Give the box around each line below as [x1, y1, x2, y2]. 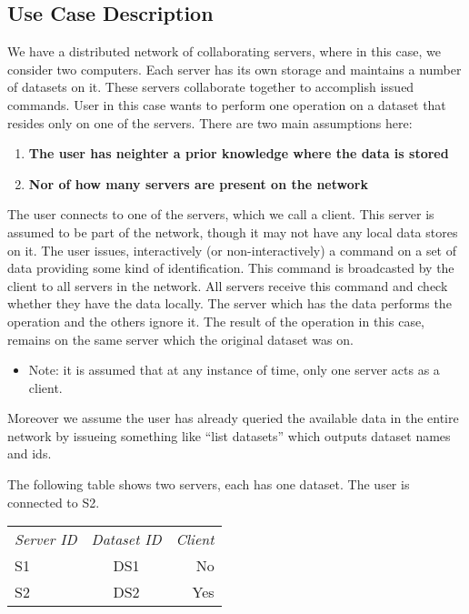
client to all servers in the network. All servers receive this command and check [7, 276, 448, 295]
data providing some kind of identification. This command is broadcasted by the [7, 258, 454, 277]
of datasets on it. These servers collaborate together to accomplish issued [7, 77, 414, 96]
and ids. [7, 444, 52, 463]
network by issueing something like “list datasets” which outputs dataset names [7, 426, 451, 445]
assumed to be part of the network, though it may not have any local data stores [7, 222, 458, 241]
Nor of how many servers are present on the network [28, 174, 368, 193]
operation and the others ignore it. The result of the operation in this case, [7, 311, 425, 330]
